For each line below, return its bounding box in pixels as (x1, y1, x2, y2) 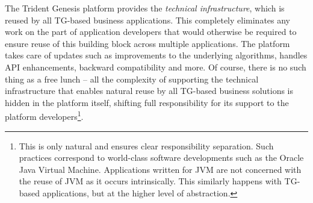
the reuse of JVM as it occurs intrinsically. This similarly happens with (19, 175, 282, 187)
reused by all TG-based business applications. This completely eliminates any (5, 13, 291, 26)
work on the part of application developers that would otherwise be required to (5, 25, 297, 38)
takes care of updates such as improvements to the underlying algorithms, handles (5, 49, 308, 61)
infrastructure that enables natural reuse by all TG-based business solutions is (5, 84, 294, 97)
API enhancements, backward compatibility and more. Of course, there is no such (5, 60, 306, 73)
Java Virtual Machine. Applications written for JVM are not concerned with (19, 163, 302, 175)
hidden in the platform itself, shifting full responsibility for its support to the (5, 96, 289, 108)
